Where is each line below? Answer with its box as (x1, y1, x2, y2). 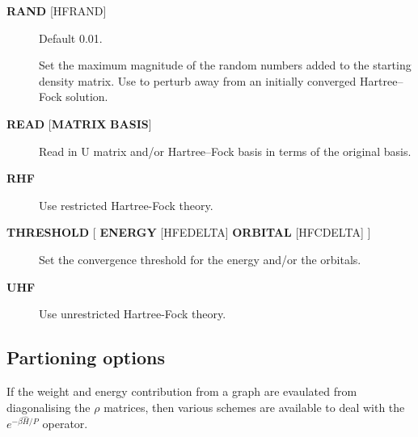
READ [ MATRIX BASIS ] (6, 115, 152, 132)
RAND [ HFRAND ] (6, 2, 107, 19)
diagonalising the (6, 398, 91, 415)
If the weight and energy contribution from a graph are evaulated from (6, 382, 357, 399)
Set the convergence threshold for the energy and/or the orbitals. (39, 250, 361, 267)
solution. (65, 88, 108, 105)
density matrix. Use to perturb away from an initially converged (39, 72, 357, 89)
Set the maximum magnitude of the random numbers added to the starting (39, 57, 412, 74)
